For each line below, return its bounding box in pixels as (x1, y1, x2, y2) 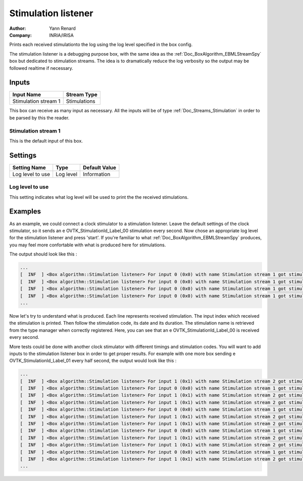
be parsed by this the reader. (9, 114, 70, 121)
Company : (9, 32, 32, 38)
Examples (9, 207, 41, 216)
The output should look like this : (9, 251, 77, 257)
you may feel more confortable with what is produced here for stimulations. (9, 242, 166, 248)
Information (83, 170, 111, 178)
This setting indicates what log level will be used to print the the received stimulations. (9, 194, 189, 200)
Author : (9, 25, 26, 31)
